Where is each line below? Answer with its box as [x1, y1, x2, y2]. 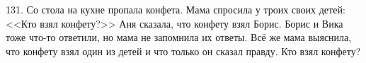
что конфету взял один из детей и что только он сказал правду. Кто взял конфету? [6, 43, 361, 58]
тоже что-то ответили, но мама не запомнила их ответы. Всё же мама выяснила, [6, 30, 352, 45]
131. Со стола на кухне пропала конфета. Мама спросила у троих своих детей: [6, 2, 345, 16]
